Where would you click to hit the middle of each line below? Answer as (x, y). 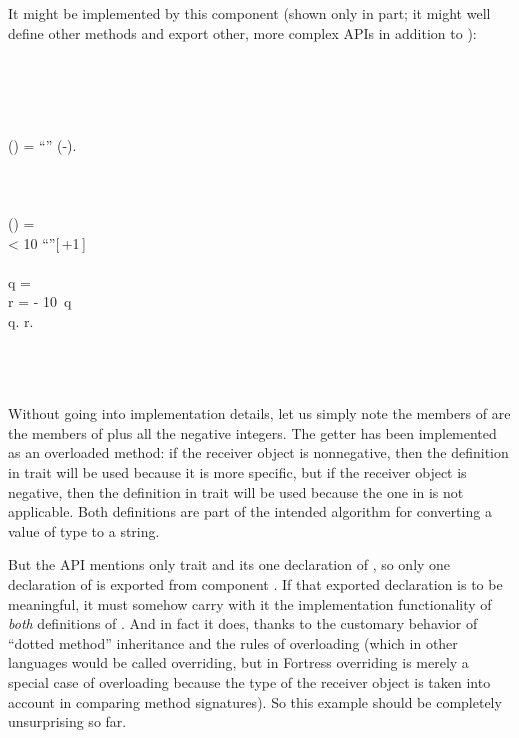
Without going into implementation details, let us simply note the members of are (259, 413)
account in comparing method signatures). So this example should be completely (255, 701)
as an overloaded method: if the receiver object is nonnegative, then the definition (258, 452)
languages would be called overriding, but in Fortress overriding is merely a (238, 662)
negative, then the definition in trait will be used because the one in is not (236, 491)
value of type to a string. (84, 530)
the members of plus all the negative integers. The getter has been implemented (252, 432)
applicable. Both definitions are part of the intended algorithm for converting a (250, 511)
